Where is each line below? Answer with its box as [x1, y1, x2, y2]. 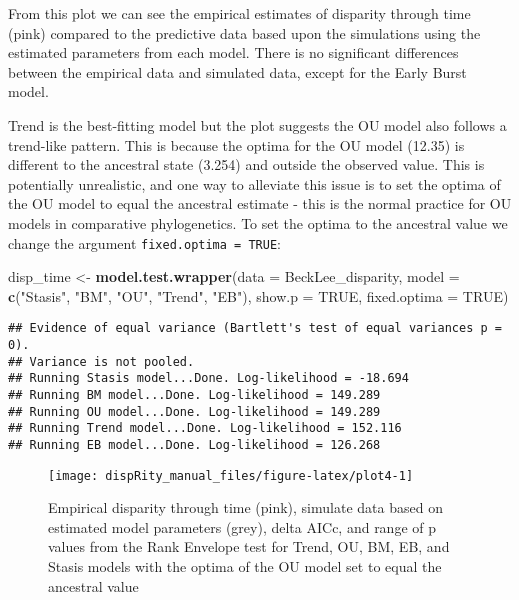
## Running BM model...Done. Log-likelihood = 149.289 [8, 388, 381, 402]
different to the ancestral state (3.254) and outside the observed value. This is [8, 154, 485, 175]
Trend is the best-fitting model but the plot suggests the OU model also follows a [8, 114, 507, 135]
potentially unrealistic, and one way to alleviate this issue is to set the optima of [8, 173, 501, 194]
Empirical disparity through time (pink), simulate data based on [48, 497, 443, 518]
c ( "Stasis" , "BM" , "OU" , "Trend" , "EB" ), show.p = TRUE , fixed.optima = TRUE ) [8, 285, 509, 306]
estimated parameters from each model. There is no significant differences [8, 42, 459, 63]
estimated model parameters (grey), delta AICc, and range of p [48, 516, 437, 537]
